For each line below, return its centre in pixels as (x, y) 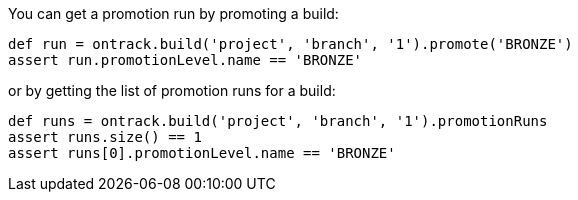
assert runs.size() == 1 (105, 137)
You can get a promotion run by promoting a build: (173, 13)
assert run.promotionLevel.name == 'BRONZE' (185, 60)
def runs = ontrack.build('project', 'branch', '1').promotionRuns (278, 121)
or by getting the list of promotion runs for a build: (172, 90)
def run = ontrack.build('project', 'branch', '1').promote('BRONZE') (290, 44)
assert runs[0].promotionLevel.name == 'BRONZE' (202, 153)
